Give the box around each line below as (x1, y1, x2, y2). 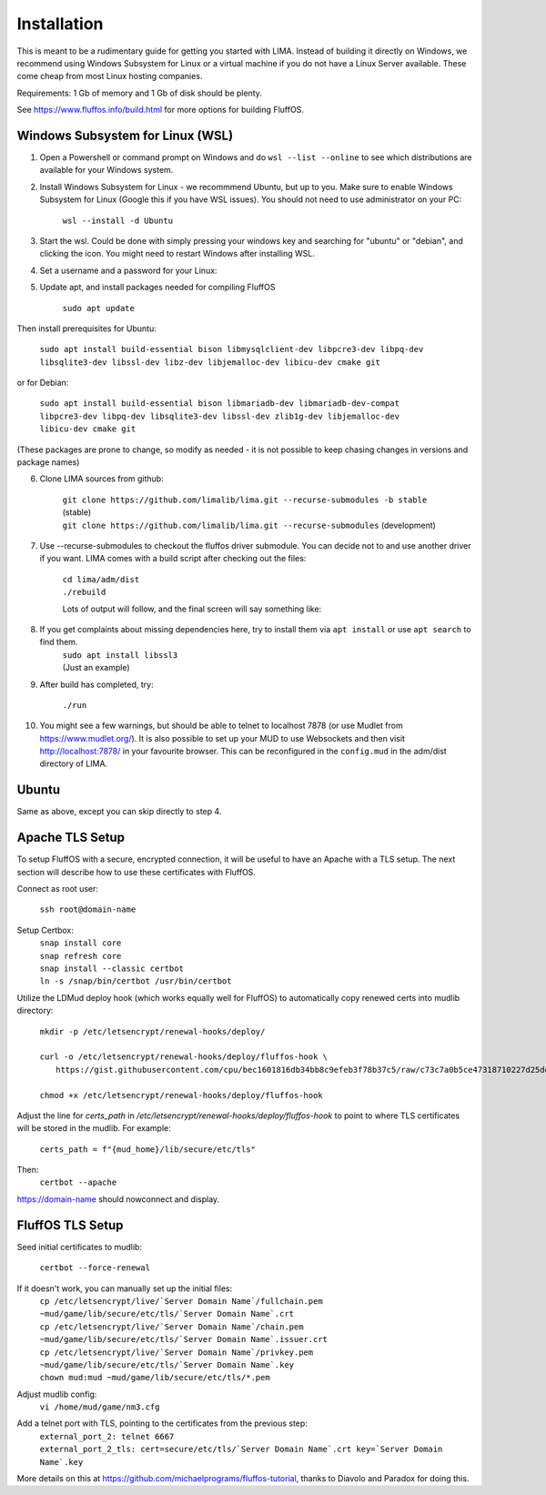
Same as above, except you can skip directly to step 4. (16, 806, 222, 817)
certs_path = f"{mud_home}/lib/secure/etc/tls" (39, 1144, 257, 1155)
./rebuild (62, 587, 106, 598)
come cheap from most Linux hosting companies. (16, 71, 203, 82)
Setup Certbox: (16, 924, 75, 935)
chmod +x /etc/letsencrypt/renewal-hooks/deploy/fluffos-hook (39, 1090, 323, 1100)
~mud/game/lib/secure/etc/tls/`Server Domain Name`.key (39, 1359, 295, 1369)
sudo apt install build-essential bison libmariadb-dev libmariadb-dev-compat (39, 399, 400, 409)
